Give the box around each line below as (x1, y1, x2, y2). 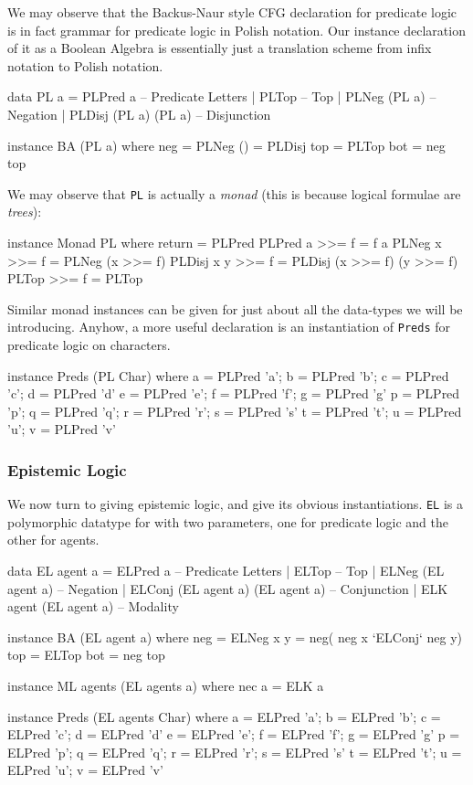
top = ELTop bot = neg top (7, 645, 165, 664)
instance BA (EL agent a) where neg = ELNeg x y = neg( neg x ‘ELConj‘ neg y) (7, 627, 463, 646)
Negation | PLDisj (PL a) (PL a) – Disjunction (7, 104, 271, 123)
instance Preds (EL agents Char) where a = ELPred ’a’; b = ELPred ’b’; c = (7, 706, 441, 726)
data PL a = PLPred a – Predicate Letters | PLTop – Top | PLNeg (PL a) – (7, 87, 436, 106)
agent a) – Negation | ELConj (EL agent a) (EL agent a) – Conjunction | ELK (7, 578, 448, 598)
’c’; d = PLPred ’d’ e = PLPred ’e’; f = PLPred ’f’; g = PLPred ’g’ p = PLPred (7, 384, 460, 403)
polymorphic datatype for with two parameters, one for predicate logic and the (7, 512, 448, 531)
